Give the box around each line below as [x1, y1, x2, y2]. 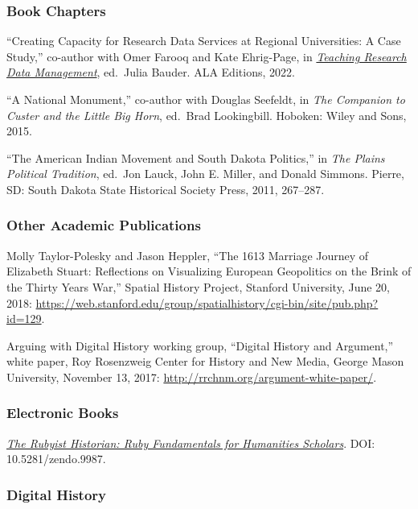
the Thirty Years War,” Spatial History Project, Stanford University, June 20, [6, 278, 390, 295]
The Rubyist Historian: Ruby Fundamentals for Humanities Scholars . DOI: [6, 434, 375, 451]
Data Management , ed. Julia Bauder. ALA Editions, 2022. [6, 64, 295, 81]
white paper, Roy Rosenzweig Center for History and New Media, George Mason [6, 353, 404, 370]
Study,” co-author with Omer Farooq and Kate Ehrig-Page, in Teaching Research [6, 48, 407, 64]
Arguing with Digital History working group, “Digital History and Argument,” [6, 337, 394, 354]
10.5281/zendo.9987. [6, 450, 106, 467]
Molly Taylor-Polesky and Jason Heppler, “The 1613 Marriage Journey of [6, 246, 369, 263]
